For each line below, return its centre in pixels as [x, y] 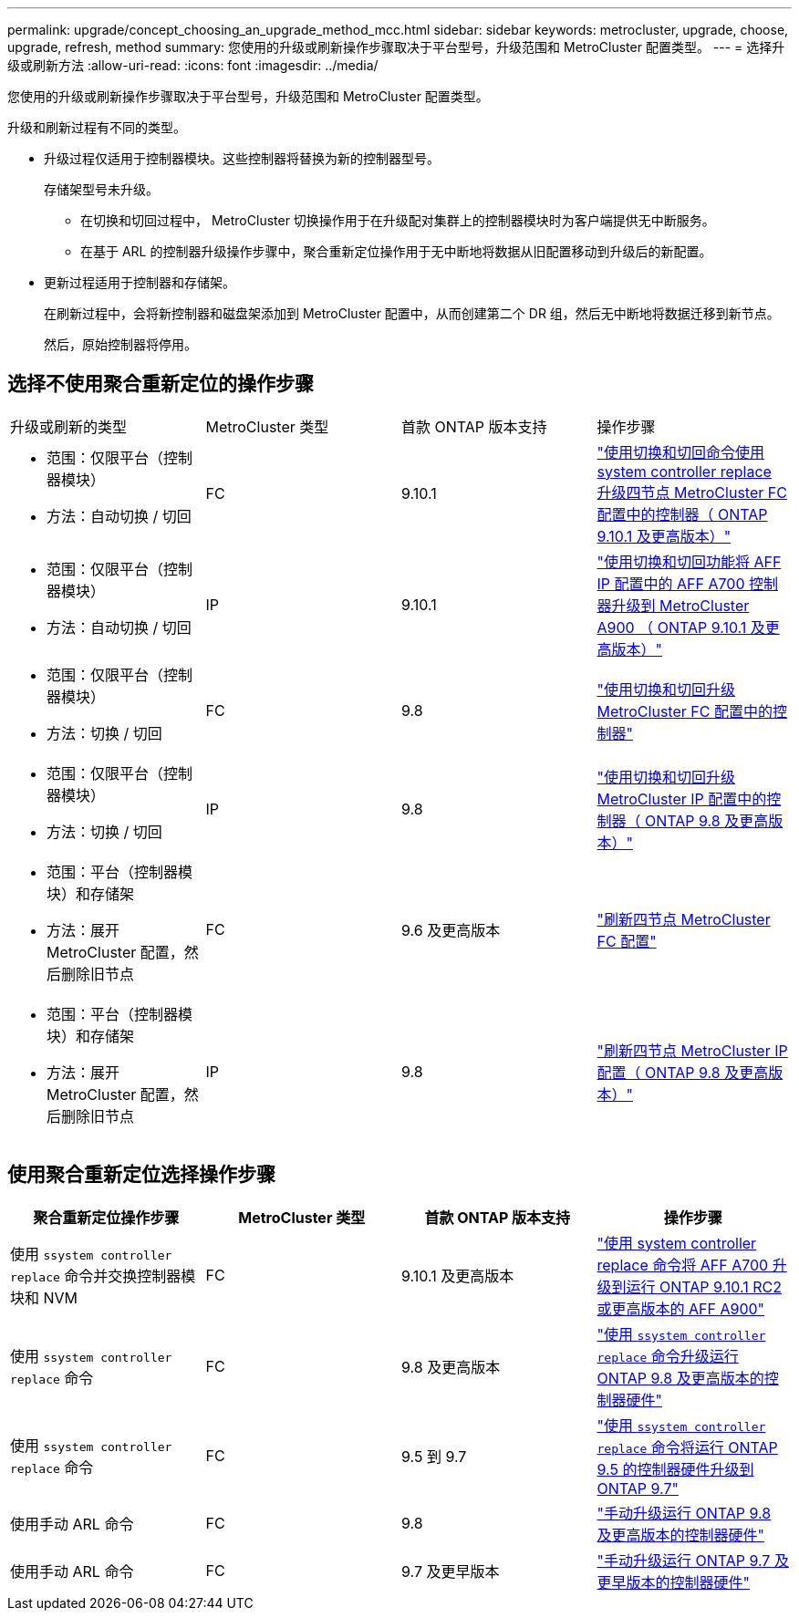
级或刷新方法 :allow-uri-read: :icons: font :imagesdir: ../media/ [193, 65]
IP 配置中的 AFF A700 [671, 583]
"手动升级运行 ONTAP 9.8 [684, 1513]
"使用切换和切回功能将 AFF [689, 561]
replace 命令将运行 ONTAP [687, 1447]
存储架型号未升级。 [101, 189]
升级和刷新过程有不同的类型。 [97, 127]
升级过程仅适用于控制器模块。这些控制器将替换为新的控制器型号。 [242, 158]
